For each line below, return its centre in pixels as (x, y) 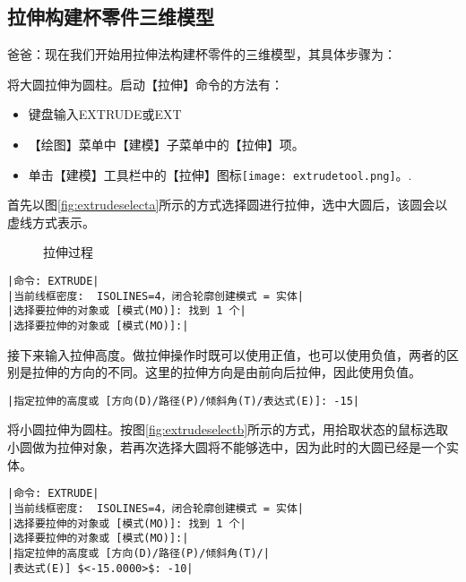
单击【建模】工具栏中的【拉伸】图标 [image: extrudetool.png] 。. (220, 174)
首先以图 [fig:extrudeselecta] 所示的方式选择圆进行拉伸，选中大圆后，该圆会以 (228, 205)
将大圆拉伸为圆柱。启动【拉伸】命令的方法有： (145, 84)
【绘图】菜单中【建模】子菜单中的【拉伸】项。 (166, 144)
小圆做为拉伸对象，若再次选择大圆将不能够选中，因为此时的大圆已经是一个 (227, 447)
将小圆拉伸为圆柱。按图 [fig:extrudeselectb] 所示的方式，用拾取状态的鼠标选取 (228, 429)
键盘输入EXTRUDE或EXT (105, 114)
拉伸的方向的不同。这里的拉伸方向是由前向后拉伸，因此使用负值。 (226, 372)
